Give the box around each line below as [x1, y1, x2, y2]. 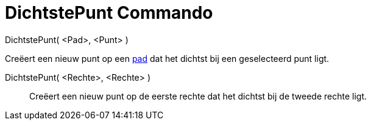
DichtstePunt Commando [5, 2, 213, 23]
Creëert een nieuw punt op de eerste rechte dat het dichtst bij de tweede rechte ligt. [29, 90, 367, 101]
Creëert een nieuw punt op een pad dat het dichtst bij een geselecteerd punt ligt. [5, 53, 330, 64]
